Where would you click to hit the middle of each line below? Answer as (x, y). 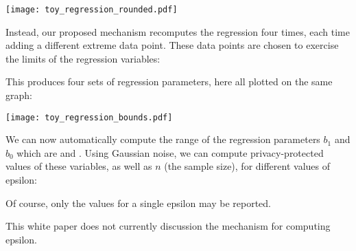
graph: (19, 95)
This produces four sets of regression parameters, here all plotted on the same (169, 81)
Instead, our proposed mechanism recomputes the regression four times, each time (178, 31)
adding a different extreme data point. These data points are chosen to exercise (172, 45)
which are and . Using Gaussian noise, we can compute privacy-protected (170, 152)
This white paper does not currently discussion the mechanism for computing (168, 226)
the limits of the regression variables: (83, 58)
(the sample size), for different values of (247, 166)
